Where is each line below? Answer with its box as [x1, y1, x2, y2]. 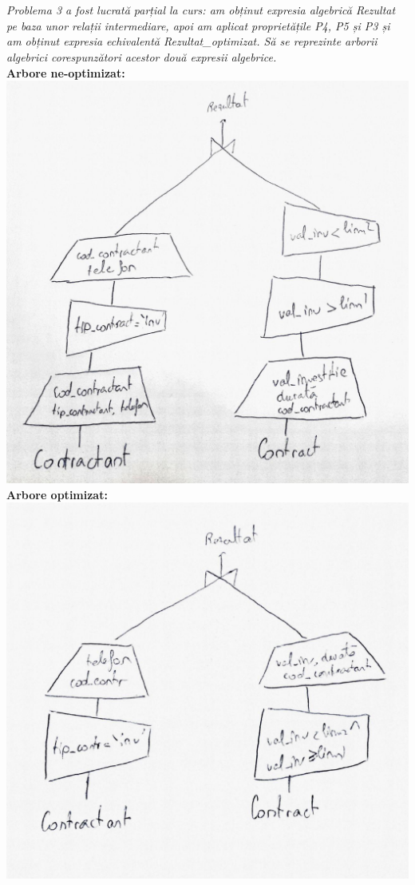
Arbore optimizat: [6, 486, 108, 502]
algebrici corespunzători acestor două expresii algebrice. [6, 48, 277, 65]
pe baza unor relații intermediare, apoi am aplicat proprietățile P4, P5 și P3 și [6, 17, 390, 34]
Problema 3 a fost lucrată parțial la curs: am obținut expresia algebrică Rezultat [6, 2, 396, 18]
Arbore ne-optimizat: [6, 64, 125, 81]
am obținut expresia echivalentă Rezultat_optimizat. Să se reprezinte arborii [6, 33, 377, 50]
